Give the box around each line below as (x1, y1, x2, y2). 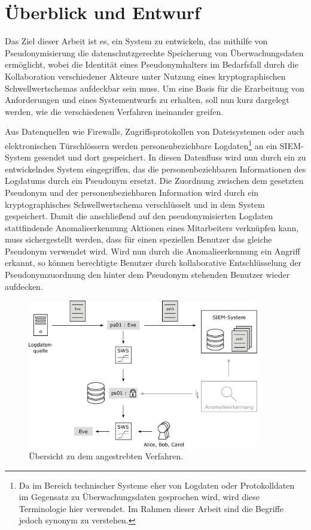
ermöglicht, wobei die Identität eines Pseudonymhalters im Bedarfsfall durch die (5, 58, 298, 71)
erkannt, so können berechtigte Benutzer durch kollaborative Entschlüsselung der (5, 256, 302, 269)
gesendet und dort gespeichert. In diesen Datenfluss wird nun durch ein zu (33, 151, 306, 163)
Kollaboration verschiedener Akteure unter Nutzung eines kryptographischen (5, 69, 286, 82)
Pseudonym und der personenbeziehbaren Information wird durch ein (5, 186, 259, 198)
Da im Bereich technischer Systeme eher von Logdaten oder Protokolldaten (19, 478, 295, 491)
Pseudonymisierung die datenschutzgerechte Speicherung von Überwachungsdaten (5, 46, 304, 59)
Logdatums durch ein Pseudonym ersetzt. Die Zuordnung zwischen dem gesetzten (5, 174, 304, 187)
